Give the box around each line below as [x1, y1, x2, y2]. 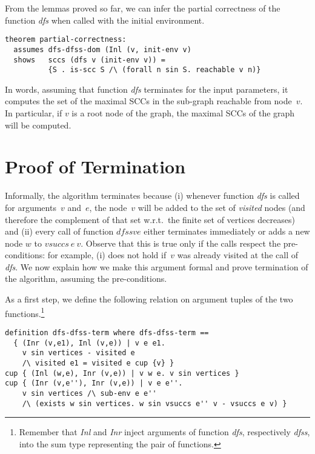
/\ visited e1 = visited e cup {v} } [22, 358, 174, 367]
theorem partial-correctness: [5, 35, 127, 44]
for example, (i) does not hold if [47, 249, 167, 261]
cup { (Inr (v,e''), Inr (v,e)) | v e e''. [5, 379, 183, 388]
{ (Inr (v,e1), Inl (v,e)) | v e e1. [13, 338, 165, 347]
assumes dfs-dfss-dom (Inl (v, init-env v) [13, 45, 191, 54]
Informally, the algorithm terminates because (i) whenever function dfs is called [5, 189, 300, 202]
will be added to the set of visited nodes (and [138, 201, 305, 213]
